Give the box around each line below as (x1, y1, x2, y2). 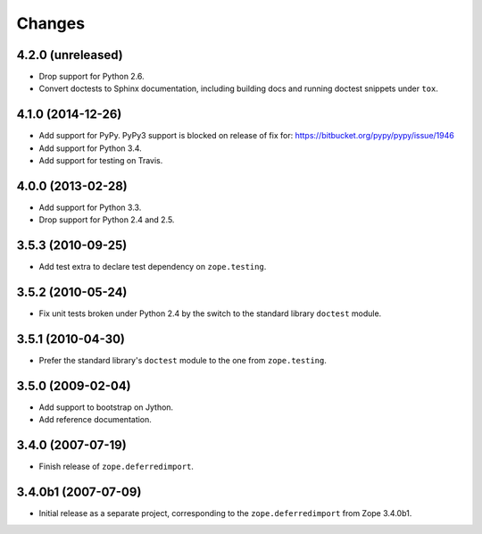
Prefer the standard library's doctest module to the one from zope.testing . (38, 355, 328, 366)
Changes (16, 13, 85, 33)
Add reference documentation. (38, 414, 152, 425)
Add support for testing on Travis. (38, 155, 163, 166)
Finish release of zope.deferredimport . (38, 461, 194, 472)
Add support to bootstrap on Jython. (38, 402, 174, 413)
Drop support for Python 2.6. (38, 71, 145, 82)
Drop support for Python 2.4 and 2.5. (38, 214, 175, 225)
